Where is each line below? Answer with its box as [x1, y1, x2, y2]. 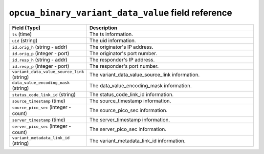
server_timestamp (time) [12, 116, 66, 123]
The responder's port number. [89, 62, 159, 69]
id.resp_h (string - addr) [12, 56, 68, 63]
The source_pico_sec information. [89, 107, 168, 114]
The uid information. [89, 37, 136, 44]
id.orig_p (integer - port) [12, 50, 69, 57]
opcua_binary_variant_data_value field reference [9, 7, 232, 18]
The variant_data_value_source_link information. [89, 71, 200, 78]
